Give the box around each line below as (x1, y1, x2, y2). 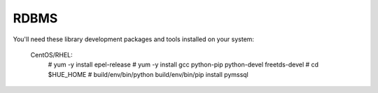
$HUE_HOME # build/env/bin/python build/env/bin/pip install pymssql (48, 70, 248, 78)
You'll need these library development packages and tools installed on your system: (13, 35, 255, 43)
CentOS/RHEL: (30, 50, 73, 59)
